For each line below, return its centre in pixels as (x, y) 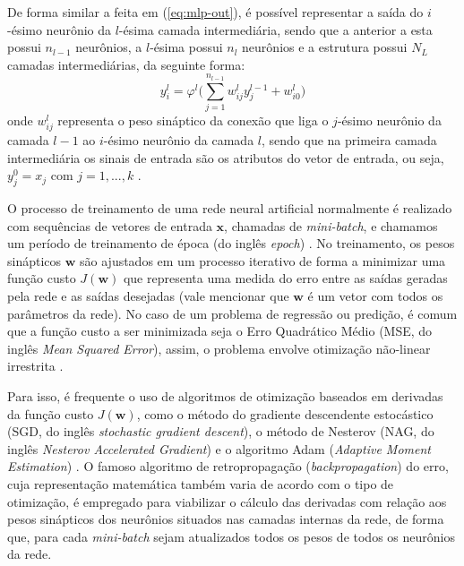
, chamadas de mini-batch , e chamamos (331, 225)
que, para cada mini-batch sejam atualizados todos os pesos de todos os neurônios (231, 536)
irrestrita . (35, 366)
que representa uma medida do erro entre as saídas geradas (285, 278)
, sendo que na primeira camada (349, 140)
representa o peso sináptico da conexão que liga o (193, 120)
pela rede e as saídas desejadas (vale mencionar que (148, 296)
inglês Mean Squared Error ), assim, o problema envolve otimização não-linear (219, 348)
